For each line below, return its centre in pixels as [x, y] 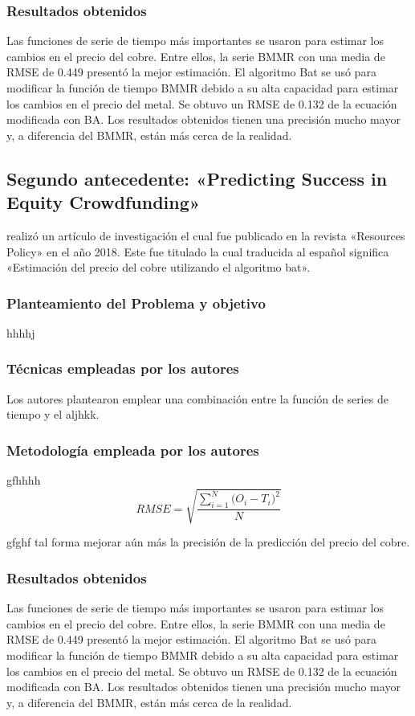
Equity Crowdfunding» [104, 202]
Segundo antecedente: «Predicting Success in [197, 178]
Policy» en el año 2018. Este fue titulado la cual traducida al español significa [198, 251]
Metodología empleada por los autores [133, 450]
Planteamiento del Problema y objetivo [136, 303]
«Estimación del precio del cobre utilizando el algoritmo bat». [159, 267]
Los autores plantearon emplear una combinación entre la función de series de [197, 398]
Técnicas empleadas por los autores [123, 368]
